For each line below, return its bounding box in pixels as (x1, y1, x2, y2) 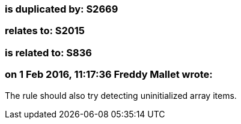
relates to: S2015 (5, 25, 85, 37)
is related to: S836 (5, 46, 92, 59)
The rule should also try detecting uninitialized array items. (5, 90, 237, 101)
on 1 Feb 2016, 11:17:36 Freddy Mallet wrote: (5, 68, 213, 81)
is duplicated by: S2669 (5, 3, 118, 15)
